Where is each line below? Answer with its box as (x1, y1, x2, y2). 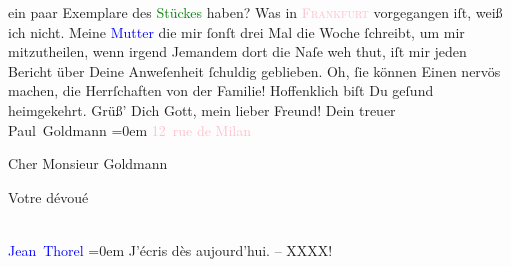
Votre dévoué (8, 186, 89, 207)
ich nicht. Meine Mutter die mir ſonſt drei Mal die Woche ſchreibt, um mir (8, 21, 465, 42)
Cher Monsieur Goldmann (8, 153, 168, 174)
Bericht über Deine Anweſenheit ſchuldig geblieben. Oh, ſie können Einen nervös (8, 60, 501, 81)
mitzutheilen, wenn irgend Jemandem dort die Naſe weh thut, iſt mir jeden (8, 41, 467, 62)
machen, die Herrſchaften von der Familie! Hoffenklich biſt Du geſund (8, 80, 434, 101)
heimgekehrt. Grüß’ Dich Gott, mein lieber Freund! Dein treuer (8, 99, 396, 120)
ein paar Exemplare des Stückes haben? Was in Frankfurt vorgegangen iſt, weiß (8, 2, 503, 22)
